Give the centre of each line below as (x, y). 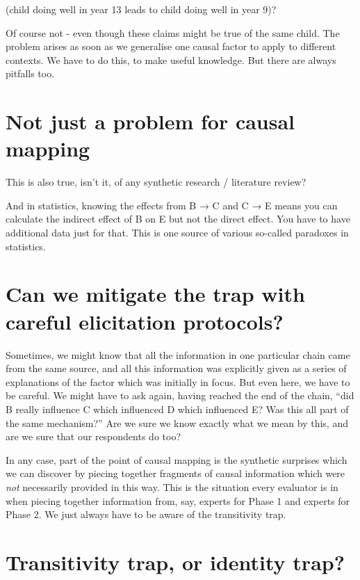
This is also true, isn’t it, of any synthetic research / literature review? (156, 182)
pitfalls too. (30, 73)
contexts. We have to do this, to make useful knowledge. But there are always (171, 59)
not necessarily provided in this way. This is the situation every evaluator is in (172, 486)
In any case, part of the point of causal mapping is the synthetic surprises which (177, 459)
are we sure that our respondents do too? (93, 436)
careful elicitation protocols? (145, 321)
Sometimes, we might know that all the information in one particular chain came (178, 354)
